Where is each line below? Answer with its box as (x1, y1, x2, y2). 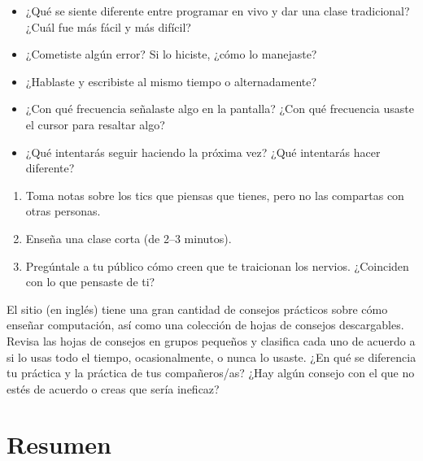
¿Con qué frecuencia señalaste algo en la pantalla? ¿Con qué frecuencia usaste (25, 100, 414, 117)
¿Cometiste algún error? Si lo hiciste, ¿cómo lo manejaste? (25, 46, 317, 63)
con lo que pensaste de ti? (25, 273, 155, 290)
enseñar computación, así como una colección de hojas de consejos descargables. (7, 316, 404, 333)
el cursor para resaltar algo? (25, 115, 165, 133)
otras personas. (25, 202, 101, 220)
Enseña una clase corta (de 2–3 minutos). (25, 229, 232, 246)
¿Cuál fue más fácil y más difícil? (25, 18, 191, 35)
